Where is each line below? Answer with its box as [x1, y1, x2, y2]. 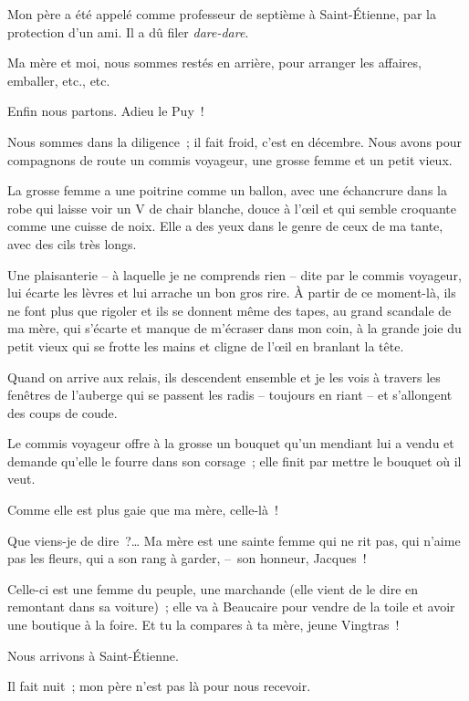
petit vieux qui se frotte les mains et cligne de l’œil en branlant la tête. [7, 336, 404, 355]
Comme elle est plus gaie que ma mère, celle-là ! [7, 500, 278, 519]
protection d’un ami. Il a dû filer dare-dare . [7, 22, 249, 41]
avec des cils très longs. [7, 234, 137, 253]
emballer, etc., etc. [7, 70, 110, 89]
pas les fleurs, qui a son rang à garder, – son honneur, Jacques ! [7, 549, 367, 568]
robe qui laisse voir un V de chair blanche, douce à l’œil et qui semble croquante [7, 198, 456, 217]
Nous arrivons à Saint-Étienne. [7, 645, 179, 664]
